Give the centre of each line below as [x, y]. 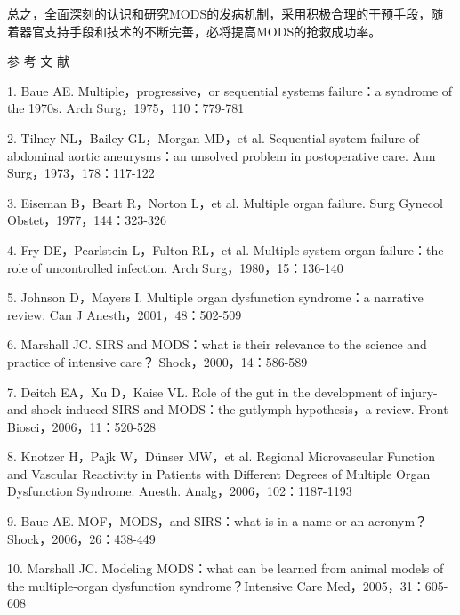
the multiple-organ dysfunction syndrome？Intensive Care [165, 585]
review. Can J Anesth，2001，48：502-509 [125, 314]
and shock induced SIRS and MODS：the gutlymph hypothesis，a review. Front [228, 409]
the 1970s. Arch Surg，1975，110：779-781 [126, 108]
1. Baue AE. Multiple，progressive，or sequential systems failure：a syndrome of [230, 90]
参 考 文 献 [38, 61]
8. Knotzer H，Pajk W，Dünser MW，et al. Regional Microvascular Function [222, 456]
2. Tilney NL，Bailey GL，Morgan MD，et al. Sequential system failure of [214, 137]
